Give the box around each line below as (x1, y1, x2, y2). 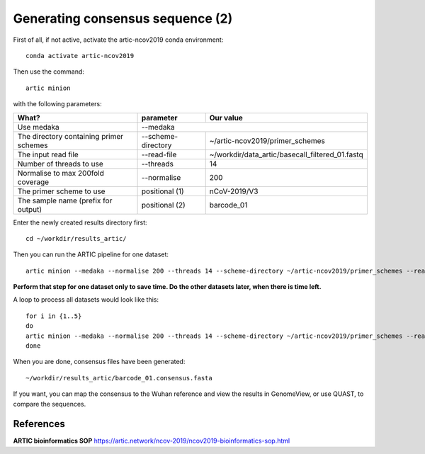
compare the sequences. (13, 399, 86, 408)
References (13, 418, 65, 430)
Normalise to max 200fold (17, 168, 104, 178)
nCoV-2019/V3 (209, 186, 259, 196)
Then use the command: (13, 67, 85, 76)
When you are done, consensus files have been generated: (13, 358, 186, 366)
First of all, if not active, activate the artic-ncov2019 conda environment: (13, 35, 224, 44)
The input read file (17, 149, 79, 159)
